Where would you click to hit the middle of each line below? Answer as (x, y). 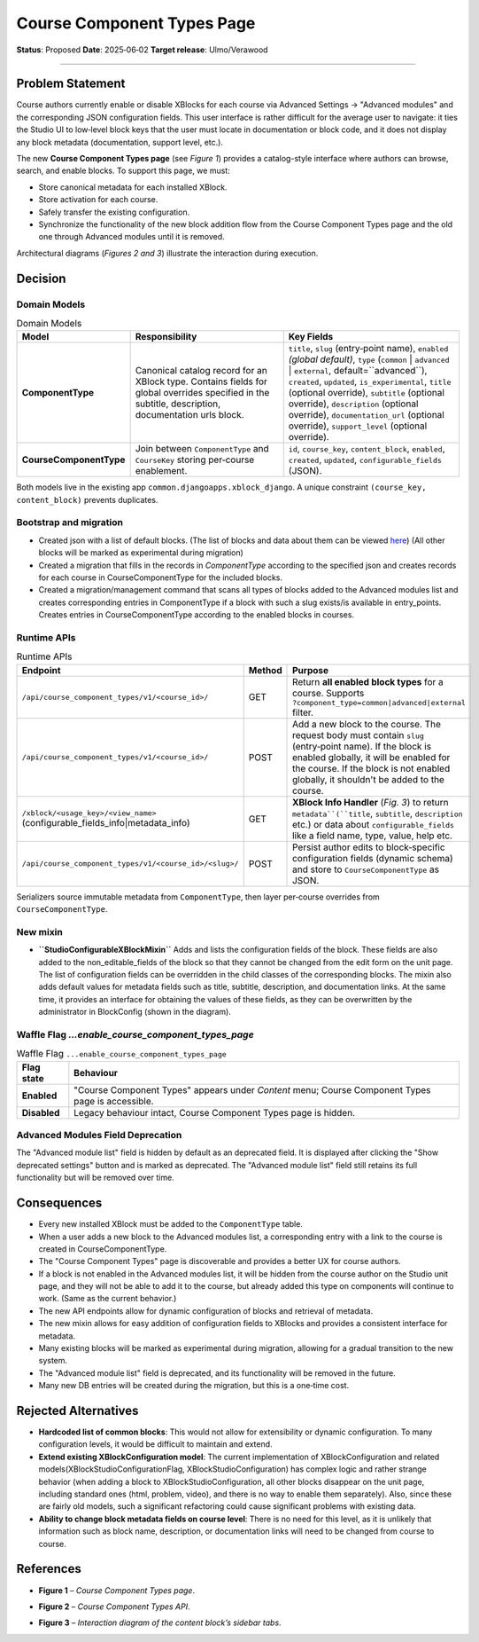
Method (265, 670)
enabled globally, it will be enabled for (371, 757)
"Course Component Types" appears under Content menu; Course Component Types (252, 1089)
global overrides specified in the (202, 393)
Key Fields (311, 337)
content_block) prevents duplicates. (87, 499)
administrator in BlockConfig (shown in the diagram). (135, 1012)
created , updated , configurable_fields (365, 460)
